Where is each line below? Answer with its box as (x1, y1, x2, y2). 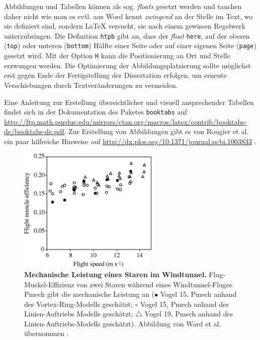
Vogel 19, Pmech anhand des (144, 308, 233, 319)
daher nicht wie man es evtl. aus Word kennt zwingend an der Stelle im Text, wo (4, 11, 253, 21)
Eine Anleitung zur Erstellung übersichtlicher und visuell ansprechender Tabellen (4, 96, 254, 107)
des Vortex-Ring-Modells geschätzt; (24, 298, 133, 309)
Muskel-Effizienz (24, 279, 74, 289)
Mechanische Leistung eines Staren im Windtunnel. (24, 269, 207, 279)
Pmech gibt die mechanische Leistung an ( (24, 289, 155, 299)
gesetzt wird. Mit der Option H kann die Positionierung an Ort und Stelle (4, 50, 230, 61)
